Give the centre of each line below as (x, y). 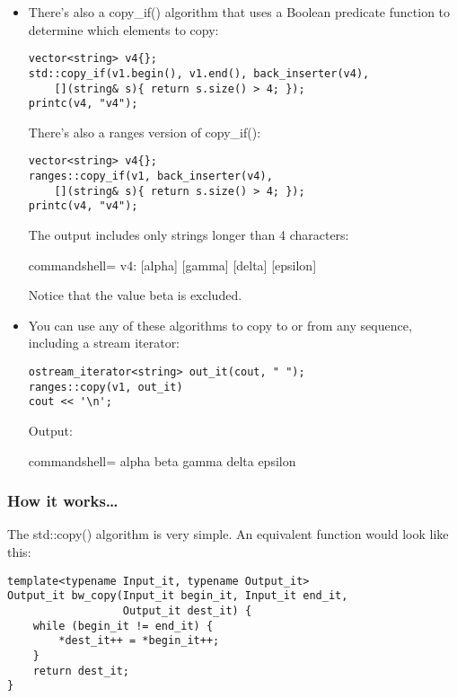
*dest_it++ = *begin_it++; (139, 641)
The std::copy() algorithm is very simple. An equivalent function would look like (228, 534)
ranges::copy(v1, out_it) (105, 387)
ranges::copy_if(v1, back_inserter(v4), (150, 177)
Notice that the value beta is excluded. (135, 295)
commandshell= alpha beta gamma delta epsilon (162, 460)
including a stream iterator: (104, 343)
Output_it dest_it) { (187, 610)
